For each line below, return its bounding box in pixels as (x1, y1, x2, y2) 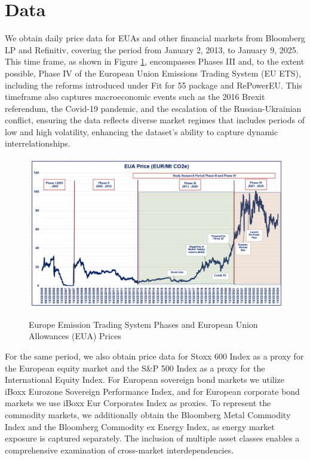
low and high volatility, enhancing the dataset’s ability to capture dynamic (5, 125, 278, 138)
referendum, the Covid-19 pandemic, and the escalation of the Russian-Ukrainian (5, 102, 302, 114)
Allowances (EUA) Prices (29, 330, 121, 342)
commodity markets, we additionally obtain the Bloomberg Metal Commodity (5, 408, 291, 421)
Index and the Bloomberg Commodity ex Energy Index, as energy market (5, 420, 275, 432)
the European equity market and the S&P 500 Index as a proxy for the (5, 361, 265, 374)
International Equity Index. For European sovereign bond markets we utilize (5, 373, 285, 386)
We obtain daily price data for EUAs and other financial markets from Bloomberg (5, 32, 305, 44)
